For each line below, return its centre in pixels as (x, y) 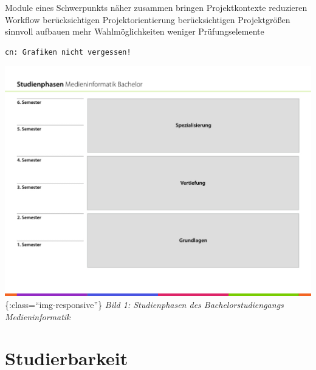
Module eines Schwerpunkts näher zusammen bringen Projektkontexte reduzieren (156, 7)
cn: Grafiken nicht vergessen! (68, 52)
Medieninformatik (38, 316)
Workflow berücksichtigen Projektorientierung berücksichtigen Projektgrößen (148, 19)
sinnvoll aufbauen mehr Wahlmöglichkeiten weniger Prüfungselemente (135, 31)
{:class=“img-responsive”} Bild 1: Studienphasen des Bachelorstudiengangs (144, 304)
